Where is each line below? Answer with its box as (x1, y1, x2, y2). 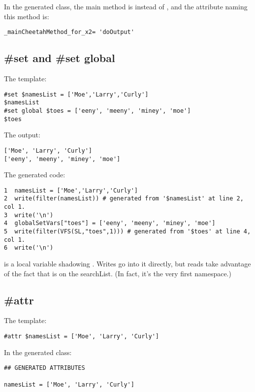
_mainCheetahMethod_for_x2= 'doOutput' (4, 29, 134, 36)
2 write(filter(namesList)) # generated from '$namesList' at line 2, (4, 195, 244, 202)
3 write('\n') (4, 211, 54, 219)
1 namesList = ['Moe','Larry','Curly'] (4, 187, 138, 194)
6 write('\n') (4, 244, 54, 252)
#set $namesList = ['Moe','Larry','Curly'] (4, 91, 149, 98)
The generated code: (4, 169, 65, 180)
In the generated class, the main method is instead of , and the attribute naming (4, 1, 248, 11)
